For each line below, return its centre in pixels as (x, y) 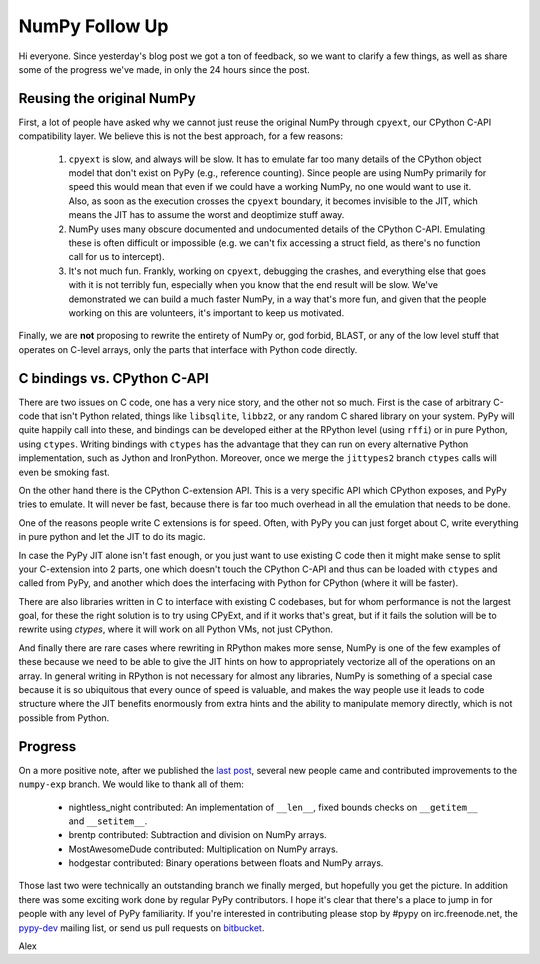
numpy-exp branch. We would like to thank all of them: (131, 784)
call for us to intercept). (116, 257)
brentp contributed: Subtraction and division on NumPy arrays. (197, 835)
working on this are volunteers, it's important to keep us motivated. (206, 312)
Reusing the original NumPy (107, 98)
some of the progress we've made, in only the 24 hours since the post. (164, 69)
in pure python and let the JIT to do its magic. (112, 537)
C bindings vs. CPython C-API (113, 378)
